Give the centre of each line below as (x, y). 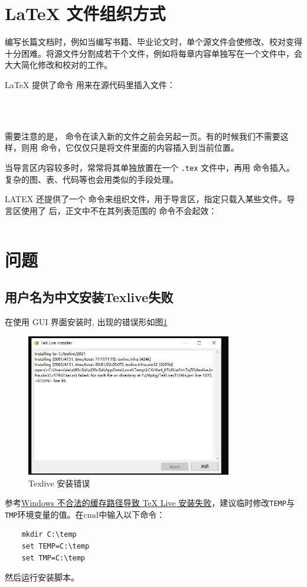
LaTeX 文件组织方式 (85, 13)
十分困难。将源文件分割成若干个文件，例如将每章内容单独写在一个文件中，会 (153, 53)
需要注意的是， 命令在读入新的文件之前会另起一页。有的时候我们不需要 (143, 136)
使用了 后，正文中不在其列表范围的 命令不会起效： (119, 210)
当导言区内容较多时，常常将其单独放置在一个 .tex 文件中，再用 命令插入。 (150, 168)
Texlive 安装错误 (59, 483)
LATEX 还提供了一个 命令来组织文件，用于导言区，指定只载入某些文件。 (146, 199)
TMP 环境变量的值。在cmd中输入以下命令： (85, 514)
